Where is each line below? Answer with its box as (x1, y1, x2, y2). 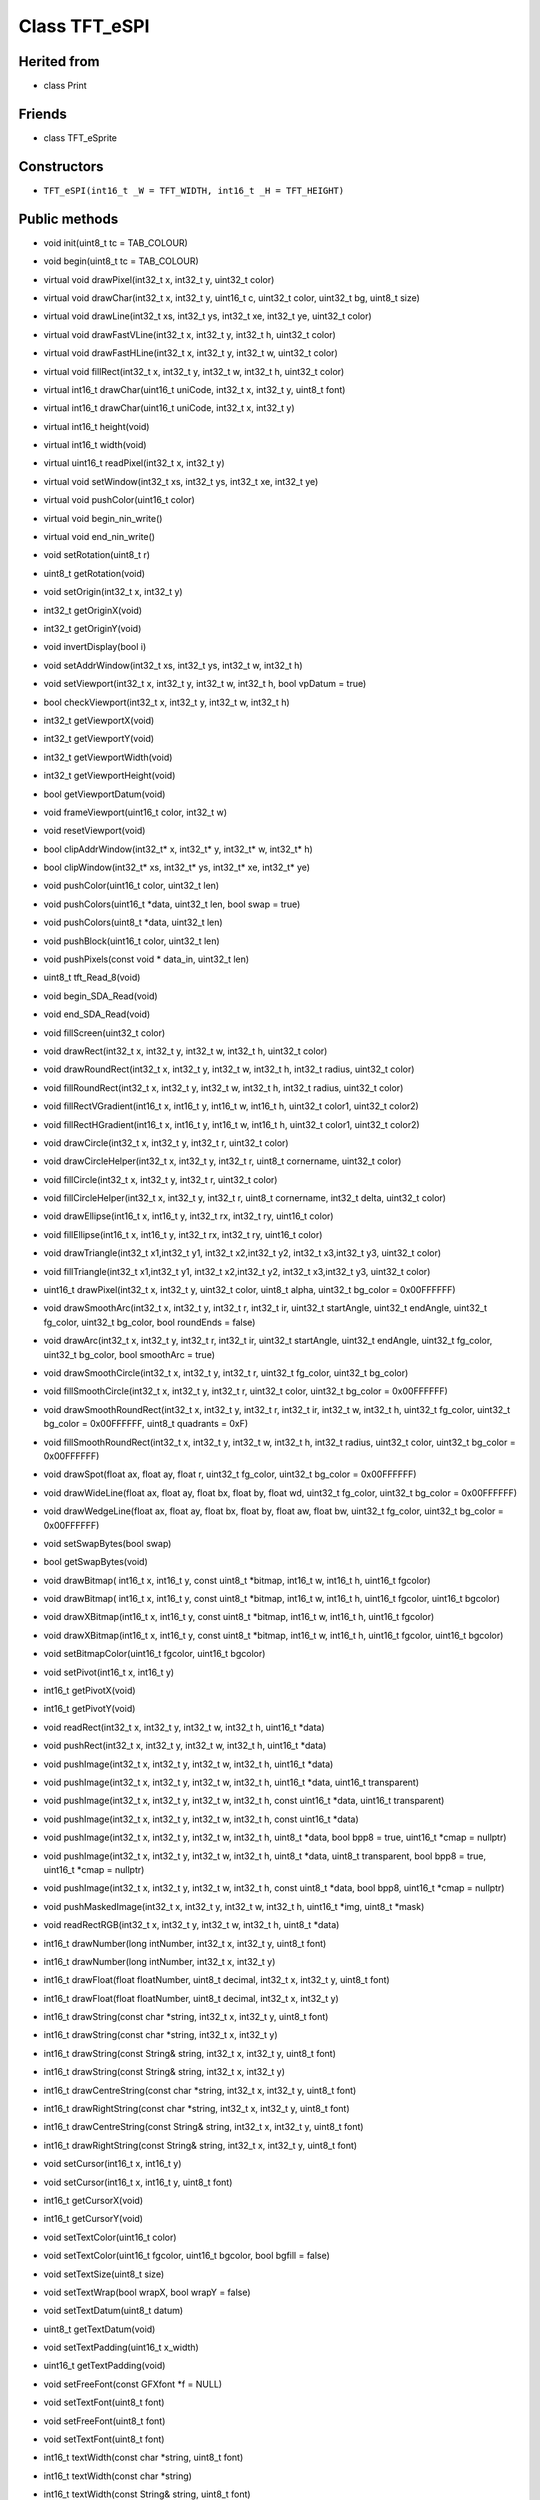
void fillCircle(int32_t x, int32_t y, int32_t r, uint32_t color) (43, 1173, 278, 1185)
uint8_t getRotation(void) (43, 567, 145, 579)
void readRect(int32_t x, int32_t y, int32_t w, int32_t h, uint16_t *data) (43, 1721, 325, 1733)
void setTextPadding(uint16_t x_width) (43, 2341, 199, 2354)
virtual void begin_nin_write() (43, 512, 163, 524)
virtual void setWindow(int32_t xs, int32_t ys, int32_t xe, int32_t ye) (43, 475, 319, 487)
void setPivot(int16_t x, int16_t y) (43, 1666, 175, 1678)
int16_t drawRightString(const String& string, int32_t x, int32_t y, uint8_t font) (43, 2139, 358, 2151)
